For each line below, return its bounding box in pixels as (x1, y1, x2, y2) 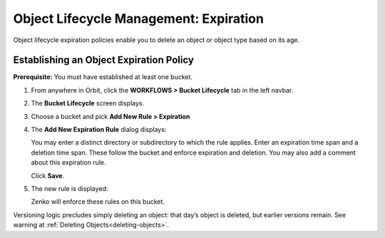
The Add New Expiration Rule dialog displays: (31, 125, 167, 134)
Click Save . (31, 171, 65, 180)
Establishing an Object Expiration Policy (13, 54, 194, 66)
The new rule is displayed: (31, 184, 108, 192)
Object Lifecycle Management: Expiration (13, 11, 264, 26)
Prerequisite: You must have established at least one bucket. (13, 73, 192, 81)
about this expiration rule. (31, 158, 106, 167)
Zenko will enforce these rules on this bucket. (31, 197, 165, 206)
